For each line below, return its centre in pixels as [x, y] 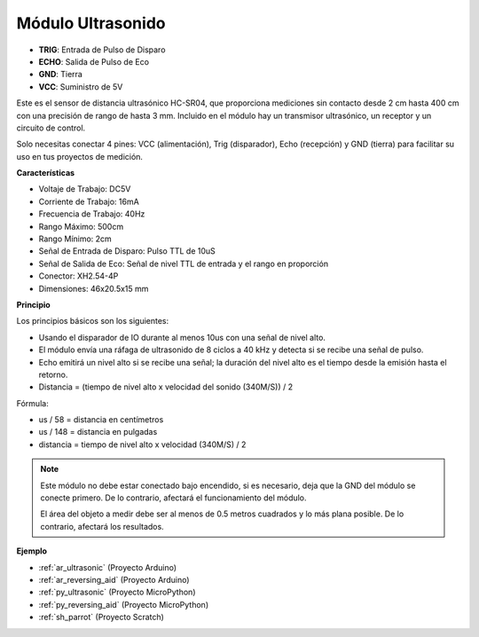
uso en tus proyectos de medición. [80, 156]
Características [46, 173]
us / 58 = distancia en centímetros [101, 420]
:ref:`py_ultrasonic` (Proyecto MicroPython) [117, 592]
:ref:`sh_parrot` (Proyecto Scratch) [101, 617]
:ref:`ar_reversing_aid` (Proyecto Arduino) [114, 580]
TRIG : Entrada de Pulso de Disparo [102, 50]
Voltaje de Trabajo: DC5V [85, 189]
